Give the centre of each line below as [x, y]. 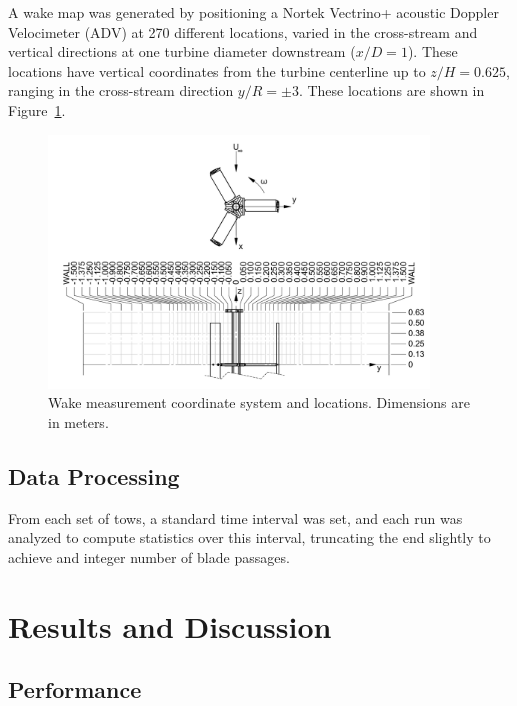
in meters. [78, 421]
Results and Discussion [170, 625]
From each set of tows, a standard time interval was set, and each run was [235, 517]
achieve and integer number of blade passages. [149, 556]
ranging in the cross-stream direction [121, 90]
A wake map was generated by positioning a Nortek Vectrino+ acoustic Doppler [253, 12]
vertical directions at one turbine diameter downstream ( [182, 51]
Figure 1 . [37, 109]
